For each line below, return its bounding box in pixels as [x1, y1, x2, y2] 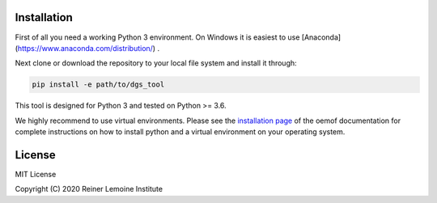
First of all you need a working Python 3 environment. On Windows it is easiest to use [15, 32, 300, 42]
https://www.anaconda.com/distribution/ [17, 43, 154, 53]
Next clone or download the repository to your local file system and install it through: [15, 58, 297, 68]
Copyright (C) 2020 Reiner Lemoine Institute [15, 184, 163, 194]
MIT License [15, 169, 57, 179]
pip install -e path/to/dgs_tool [32, 80, 165, 89]
